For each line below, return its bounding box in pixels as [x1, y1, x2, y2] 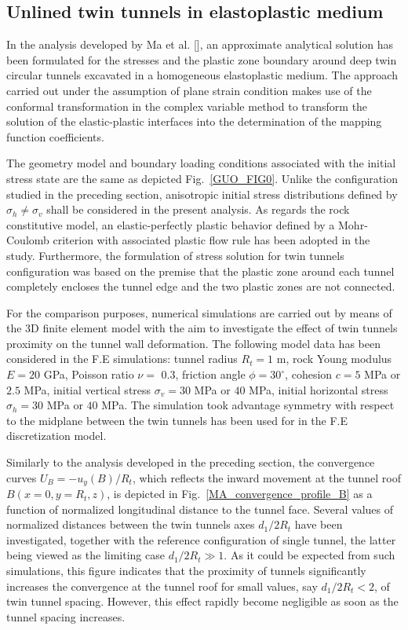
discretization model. [6, 427, 107, 444]
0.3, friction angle [161, 366, 246, 383]
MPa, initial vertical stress [24, 381, 151, 397]
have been [294, 516, 343, 533]
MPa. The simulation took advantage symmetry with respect [101, 397, 395, 413]
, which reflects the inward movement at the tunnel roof [132, 469, 401, 485]
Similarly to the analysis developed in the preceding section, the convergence [6, 454, 375, 471]
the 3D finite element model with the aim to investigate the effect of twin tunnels [6, 320, 398, 336]
